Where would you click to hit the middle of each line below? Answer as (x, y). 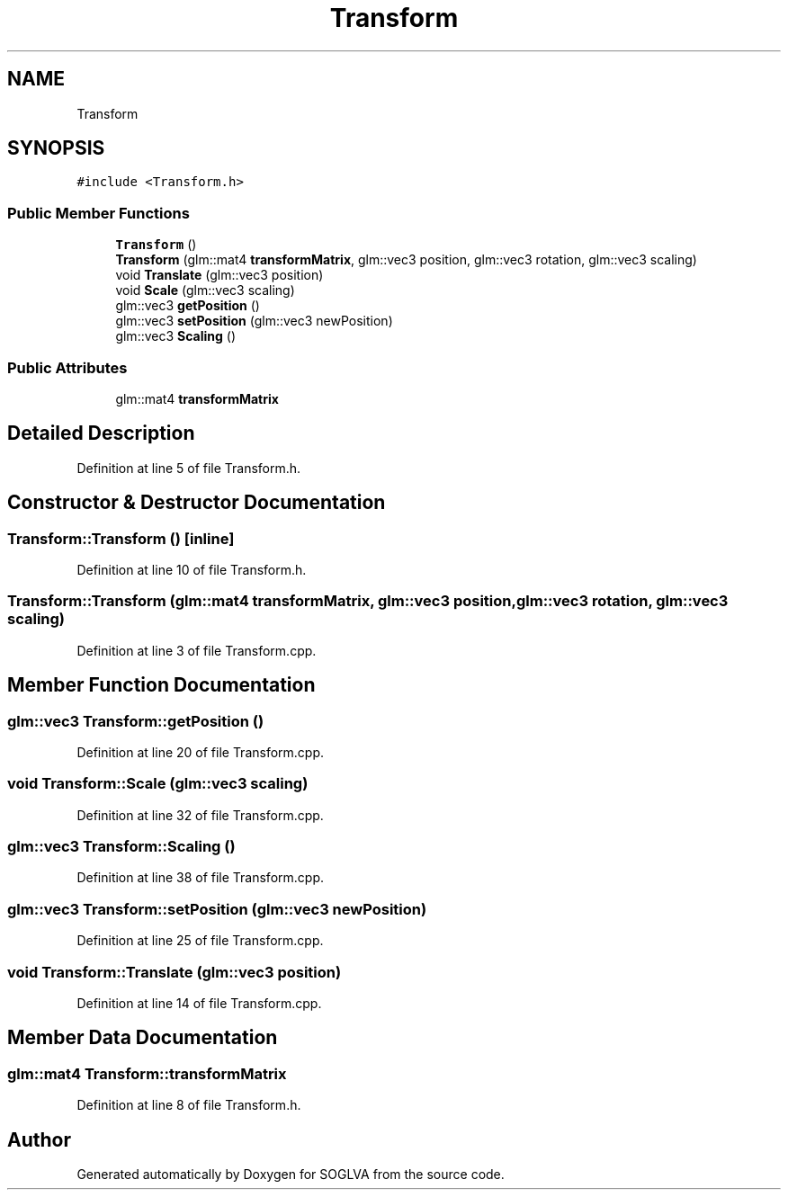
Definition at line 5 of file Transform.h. (189, 468)
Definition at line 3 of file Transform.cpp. (197, 650)
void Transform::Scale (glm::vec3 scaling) (158, 784)
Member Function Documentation (161, 685)
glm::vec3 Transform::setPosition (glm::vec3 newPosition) (217, 909)
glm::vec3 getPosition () (188, 306)
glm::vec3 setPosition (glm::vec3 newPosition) (254, 321)
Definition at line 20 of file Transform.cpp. (201, 752)
